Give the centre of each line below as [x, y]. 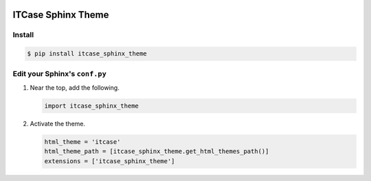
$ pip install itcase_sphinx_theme [87, 54]
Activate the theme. [58, 123]
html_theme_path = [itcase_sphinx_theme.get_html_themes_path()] [157, 152]
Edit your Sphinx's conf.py [59, 73]
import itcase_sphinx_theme [91, 106]
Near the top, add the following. [75, 87]
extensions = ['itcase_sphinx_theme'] [110, 161]
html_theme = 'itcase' [82, 142]
